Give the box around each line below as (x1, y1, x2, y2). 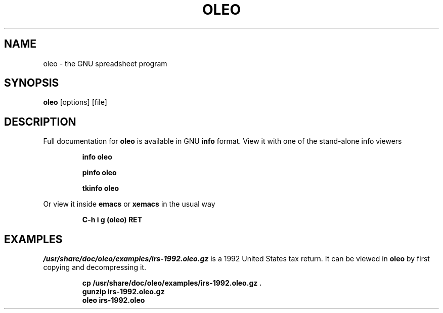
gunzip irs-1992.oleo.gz (82, 287, 165, 296)
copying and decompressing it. (43, 263, 146, 272)
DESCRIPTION (4, 115, 76, 128)
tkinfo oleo (82, 184, 119, 193)
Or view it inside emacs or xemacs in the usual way (43, 200, 215, 209)
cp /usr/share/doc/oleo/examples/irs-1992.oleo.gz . (82, 279, 262, 288)
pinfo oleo (82, 168, 117, 177)
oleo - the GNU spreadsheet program (43, 59, 167, 68)
